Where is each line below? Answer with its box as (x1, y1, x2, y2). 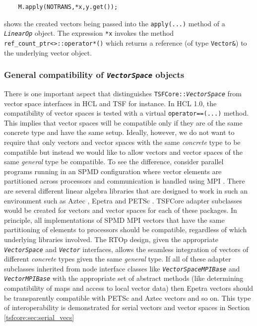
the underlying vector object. (4, 47, 92, 58)
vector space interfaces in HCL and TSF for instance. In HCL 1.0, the (4, 98, 217, 108)
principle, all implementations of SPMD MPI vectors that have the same (4, 214, 225, 225)
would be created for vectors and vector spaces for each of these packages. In (4, 205, 237, 215)
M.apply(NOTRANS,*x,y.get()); (18, 3, 118, 10)
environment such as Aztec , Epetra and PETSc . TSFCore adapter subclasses (4, 195, 243, 205)
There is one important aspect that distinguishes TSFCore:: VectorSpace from (4, 88, 242, 98)
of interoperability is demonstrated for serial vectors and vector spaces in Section (4, 302, 250, 313)
